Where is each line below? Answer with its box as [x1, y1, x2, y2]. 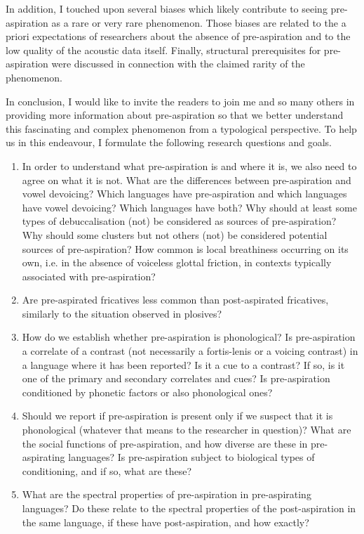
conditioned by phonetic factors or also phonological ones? [22, 384, 273, 399]
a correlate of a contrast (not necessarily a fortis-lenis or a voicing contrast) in [22, 344, 358, 358]
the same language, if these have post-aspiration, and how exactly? [22, 514, 309, 529]
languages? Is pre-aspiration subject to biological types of [68, 450, 315, 464]
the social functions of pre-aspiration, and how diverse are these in [22, 436, 308, 450]
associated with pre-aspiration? [22, 268, 156, 283]
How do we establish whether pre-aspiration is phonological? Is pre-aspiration [22, 330, 356, 344]
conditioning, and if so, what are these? [22, 463, 192, 478]
